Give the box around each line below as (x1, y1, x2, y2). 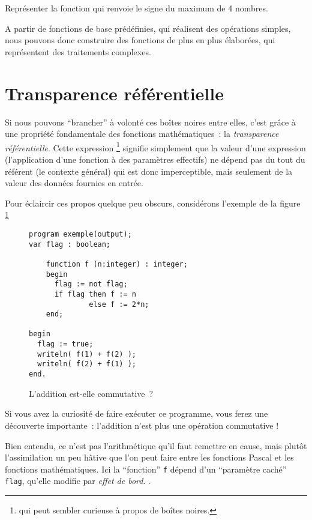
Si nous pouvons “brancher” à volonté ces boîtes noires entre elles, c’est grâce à (5, 115, 296, 128)
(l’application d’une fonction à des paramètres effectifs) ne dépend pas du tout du (5, 153, 305, 165)
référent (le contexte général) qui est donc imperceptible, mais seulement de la (5, 165, 293, 177)
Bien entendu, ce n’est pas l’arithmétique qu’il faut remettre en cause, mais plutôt (5, 439, 307, 452)
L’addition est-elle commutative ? (29, 387, 154, 399)
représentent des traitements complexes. (5, 45, 151, 58)
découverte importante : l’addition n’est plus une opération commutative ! (5, 419, 279, 431)
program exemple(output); (29, 229, 132, 238)
